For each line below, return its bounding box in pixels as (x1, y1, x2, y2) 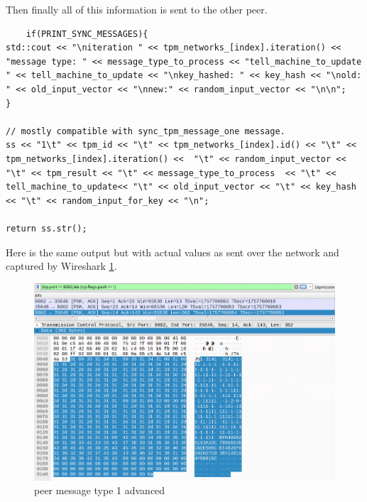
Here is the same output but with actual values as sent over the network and (6, 244, 339, 259)
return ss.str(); (6, 223, 87, 234)
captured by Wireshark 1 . (6, 258, 117, 273)
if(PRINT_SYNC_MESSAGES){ (26, 28, 148, 39)
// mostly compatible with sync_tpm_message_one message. (6, 126, 285, 136)
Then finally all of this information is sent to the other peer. (6, 2, 268, 16)
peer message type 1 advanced (34, 483, 165, 498)
